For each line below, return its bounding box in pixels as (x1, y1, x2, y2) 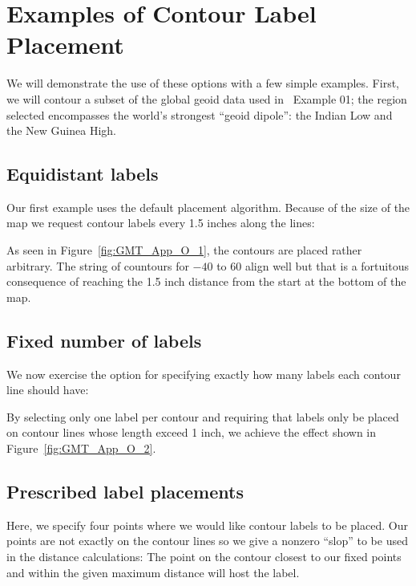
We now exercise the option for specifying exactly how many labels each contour (6, 365, 401, 382)
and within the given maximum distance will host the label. (6, 564, 300, 580)
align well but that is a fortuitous (244, 257, 409, 274)
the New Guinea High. (6, 122, 116, 139)
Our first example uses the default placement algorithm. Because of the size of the (6, 198, 410, 215)
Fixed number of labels (6, 328, 202, 352)
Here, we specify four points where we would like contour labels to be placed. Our (6, 516, 408, 533)
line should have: (6, 381, 89, 398)
